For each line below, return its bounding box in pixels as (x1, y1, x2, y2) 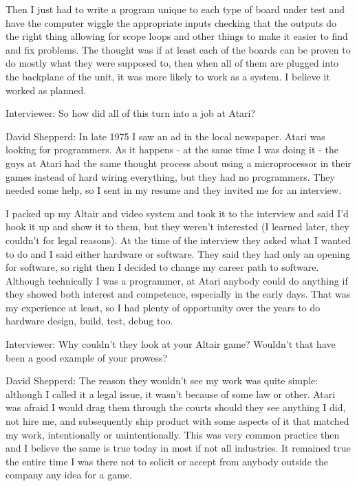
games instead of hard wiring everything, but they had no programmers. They (6, 169, 335, 184)
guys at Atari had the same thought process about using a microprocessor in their (6, 155, 351, 170)
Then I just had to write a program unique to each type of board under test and (6, 2, 345, 16)
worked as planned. (6, 82, 87, 97)
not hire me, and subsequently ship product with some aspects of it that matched (6, 414, 349, 428)
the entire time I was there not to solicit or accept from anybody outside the (6, 454, 328, 468)
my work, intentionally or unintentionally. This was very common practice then (6, 427, 340, 441)
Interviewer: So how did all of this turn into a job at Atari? (6, 106, 256, 120)
